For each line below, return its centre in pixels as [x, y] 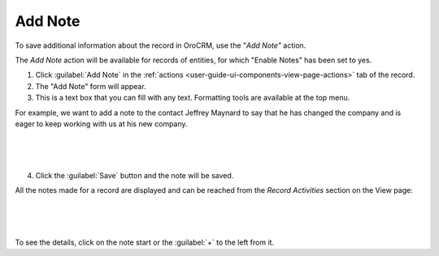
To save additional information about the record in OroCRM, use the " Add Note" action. [161, 45]
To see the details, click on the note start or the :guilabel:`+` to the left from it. [145, 242]
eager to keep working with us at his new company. [101, 124]
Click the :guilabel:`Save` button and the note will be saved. [135, 176]
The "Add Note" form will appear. [91, 86]
